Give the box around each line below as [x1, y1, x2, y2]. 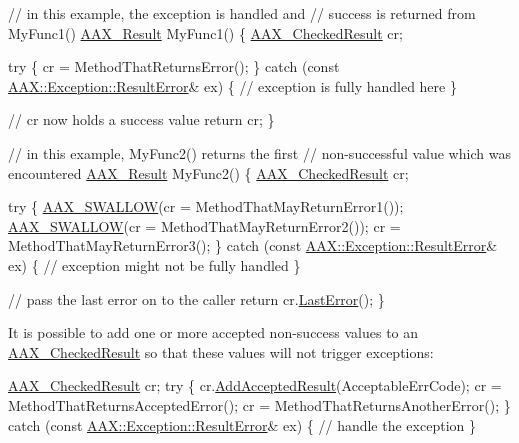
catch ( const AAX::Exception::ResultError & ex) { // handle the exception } [8, 414, 476, 435]
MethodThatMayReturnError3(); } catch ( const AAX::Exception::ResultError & [8, 235, 498, 256]
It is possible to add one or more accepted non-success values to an [8, 322, 419, 343]
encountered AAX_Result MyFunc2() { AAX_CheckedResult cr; [8, 162, 409, 183]
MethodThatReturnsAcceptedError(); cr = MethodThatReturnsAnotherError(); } [8, 394, 511, 415]
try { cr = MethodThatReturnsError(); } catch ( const [8, 56, 340, 77]
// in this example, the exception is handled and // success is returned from [8, 3, 476, 23]
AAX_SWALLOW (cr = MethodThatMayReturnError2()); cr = [8, 215, 401, 236]
